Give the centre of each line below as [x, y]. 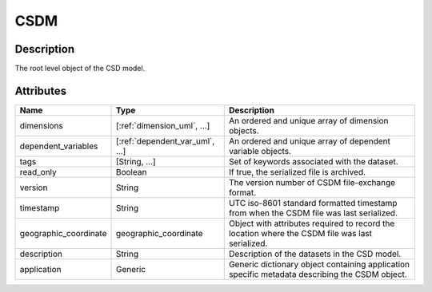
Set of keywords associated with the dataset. [314, 161]
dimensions [42, 125]
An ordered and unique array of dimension [308, 120]
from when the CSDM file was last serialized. [313, 213]
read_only [38, 172]
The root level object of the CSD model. [80, 69]
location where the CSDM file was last [300, 233]
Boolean [131, 172]
